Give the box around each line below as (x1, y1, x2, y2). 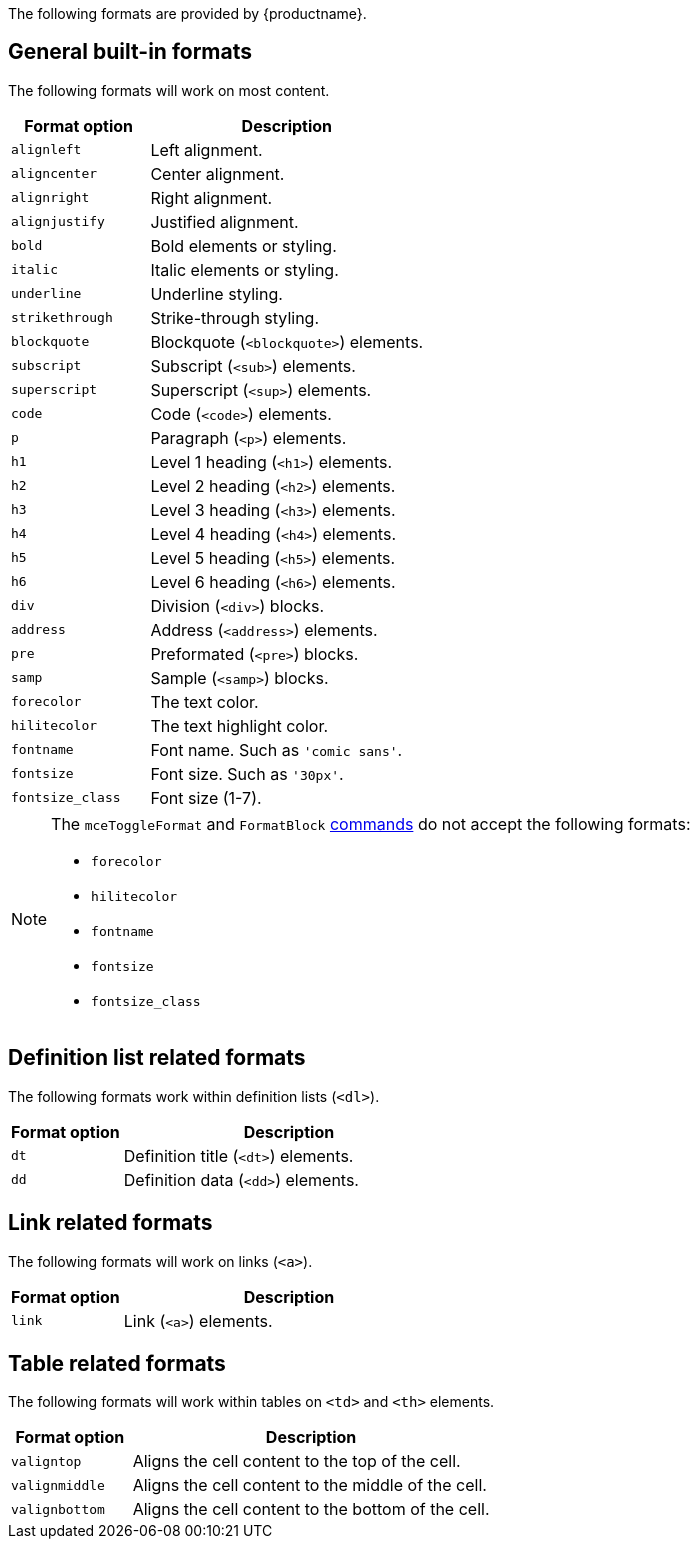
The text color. (150, 691, 259, 712)
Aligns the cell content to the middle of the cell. (132, 1475, 487, 1496)
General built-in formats (8, 39, 253, 65)
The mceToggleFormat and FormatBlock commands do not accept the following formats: (51, 813, 691, 834)
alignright (11, 190, 90, 206)
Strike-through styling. (150, 307, 320, 328)
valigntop (11, 1453, 82, 1469)
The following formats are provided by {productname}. (8, 5, 367, 22)
